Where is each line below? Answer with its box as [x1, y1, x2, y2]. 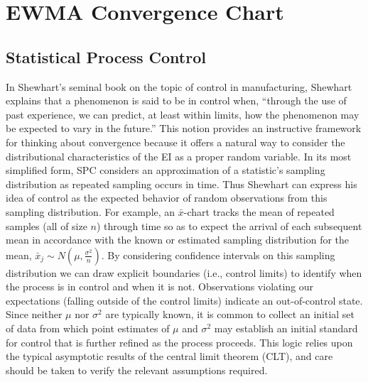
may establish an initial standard [214, 321, 358, 336]
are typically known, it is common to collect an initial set [105, 307, 355, 322]
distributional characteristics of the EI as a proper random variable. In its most [6, 148, 352, 163]
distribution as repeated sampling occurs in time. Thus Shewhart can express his [6, 176, 357, 191]
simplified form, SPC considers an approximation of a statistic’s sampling [6, 163, 325, 178]
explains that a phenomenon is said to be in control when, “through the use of [6, 93, 347, 108]
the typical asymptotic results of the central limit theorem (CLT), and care [6, 349, 333, 364]
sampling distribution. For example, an [6, 204, 175, 219]
